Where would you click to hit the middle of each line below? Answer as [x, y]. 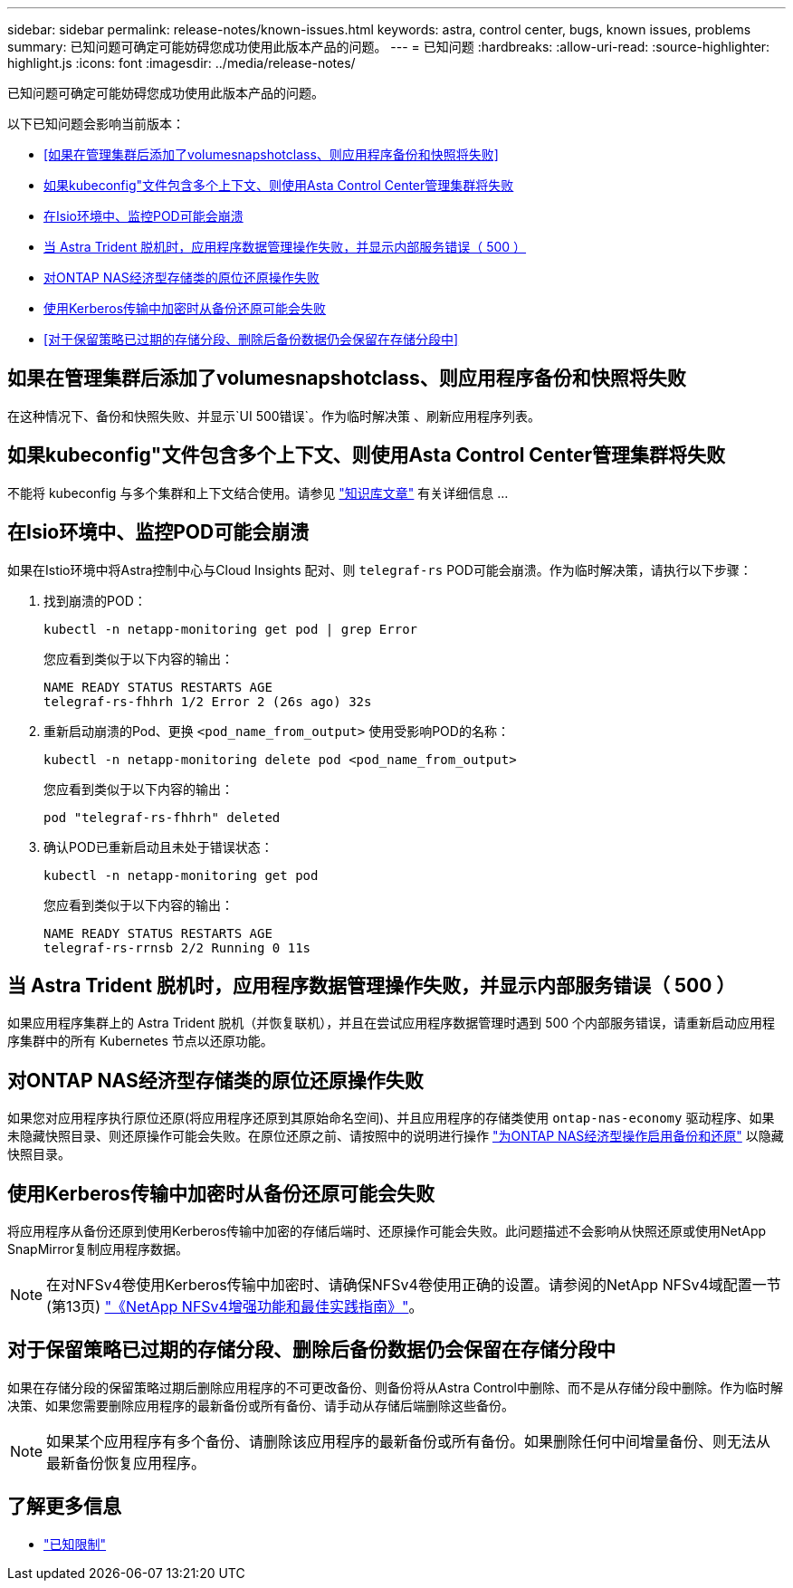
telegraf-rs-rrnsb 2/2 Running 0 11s [177, 947]
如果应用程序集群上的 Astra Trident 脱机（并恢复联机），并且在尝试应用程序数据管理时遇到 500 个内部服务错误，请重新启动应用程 [392, 1023]
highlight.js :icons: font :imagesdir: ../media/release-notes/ [182, 63]
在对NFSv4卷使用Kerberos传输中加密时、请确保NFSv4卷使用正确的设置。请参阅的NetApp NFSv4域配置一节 [414, 1285]
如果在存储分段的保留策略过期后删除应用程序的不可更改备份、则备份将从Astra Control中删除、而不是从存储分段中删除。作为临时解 [395, 1387]
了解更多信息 [64, 1507]
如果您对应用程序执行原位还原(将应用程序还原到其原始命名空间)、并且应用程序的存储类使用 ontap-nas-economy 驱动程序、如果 [391, 1118]
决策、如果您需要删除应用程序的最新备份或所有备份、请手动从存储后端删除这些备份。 [261, 1405]
